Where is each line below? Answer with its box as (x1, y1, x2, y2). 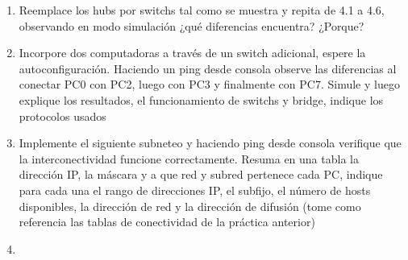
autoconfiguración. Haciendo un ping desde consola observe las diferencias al (19, 60, 397, 76)
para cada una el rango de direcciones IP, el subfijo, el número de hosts (19, 181, 371, 198)
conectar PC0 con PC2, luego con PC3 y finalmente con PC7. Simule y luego (19, 76, 400, 93)
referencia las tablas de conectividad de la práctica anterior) (19, 213, 315, 230)
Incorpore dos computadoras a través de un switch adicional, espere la (19, 44, 366, 61)
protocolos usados (19, 107, 106, 124)
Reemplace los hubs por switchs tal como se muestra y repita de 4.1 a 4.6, (19, 2, 385, 18)
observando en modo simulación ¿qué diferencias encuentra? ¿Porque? (19, 17, 364, 34)
